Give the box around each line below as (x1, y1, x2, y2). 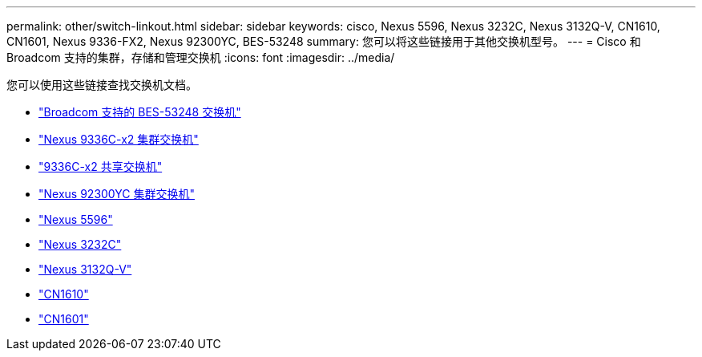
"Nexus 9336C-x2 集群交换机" (38, 132, 199, 146)
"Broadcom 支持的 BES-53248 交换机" (38, 105, 241, 119)
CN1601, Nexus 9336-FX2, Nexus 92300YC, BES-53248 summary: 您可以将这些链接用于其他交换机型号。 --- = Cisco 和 (6, 34, 641, 48)
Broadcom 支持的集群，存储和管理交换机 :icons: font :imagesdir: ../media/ (6, 51, 395, 64)
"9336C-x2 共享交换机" (38, 160, 163, 173)
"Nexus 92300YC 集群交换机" (38, 187, 195, 201)
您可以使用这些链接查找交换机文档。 (6, 78, 197, 91)
